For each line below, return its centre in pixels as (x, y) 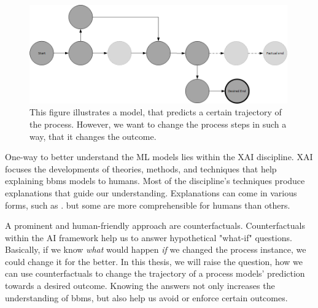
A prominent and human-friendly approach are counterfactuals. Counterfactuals (155, 225)
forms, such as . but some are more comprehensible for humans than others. (148, 205)
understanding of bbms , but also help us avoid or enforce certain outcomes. (146, 297)
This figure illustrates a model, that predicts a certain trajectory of (156, 112)
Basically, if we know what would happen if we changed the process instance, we (156, 249)
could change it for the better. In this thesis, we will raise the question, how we (154, 261)
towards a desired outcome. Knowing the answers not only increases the (140, 286)
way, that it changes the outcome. (93, 136)
